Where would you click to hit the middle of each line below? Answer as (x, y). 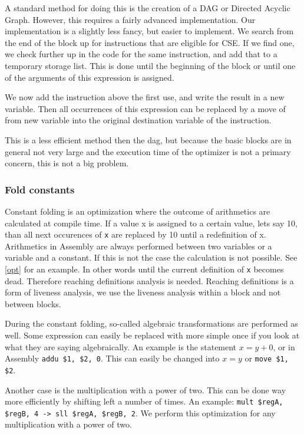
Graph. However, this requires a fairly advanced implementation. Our (130, 19)
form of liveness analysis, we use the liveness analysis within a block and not (143, 292)
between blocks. (33, 303)
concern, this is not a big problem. (67, 163)
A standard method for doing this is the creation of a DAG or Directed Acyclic (148, 8)
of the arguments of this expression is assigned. (90, 77)
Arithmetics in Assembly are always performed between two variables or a (138, 246)
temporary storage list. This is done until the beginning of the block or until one (150, 65)
